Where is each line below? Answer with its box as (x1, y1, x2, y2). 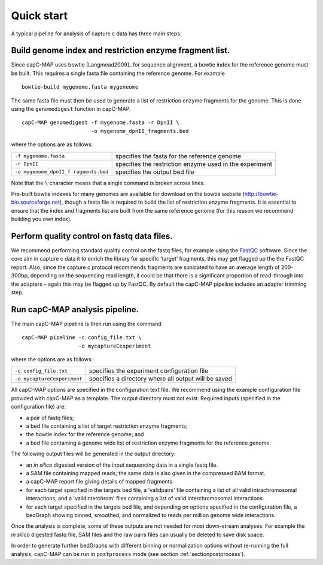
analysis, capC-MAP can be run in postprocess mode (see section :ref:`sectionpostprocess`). (11, 550, 245, 557)
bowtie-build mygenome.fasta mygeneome (22, 84, 139, 90)
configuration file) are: (11, 403, 66, 410)
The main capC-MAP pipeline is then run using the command (11, 320, 161, 327)
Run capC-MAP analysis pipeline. (11, 304, 139, 315)
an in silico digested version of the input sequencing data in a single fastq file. (26, 461, 218, 469)
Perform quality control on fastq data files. (11, 231, 173, 241)
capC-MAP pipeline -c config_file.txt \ (22, 334, 142, 341)
